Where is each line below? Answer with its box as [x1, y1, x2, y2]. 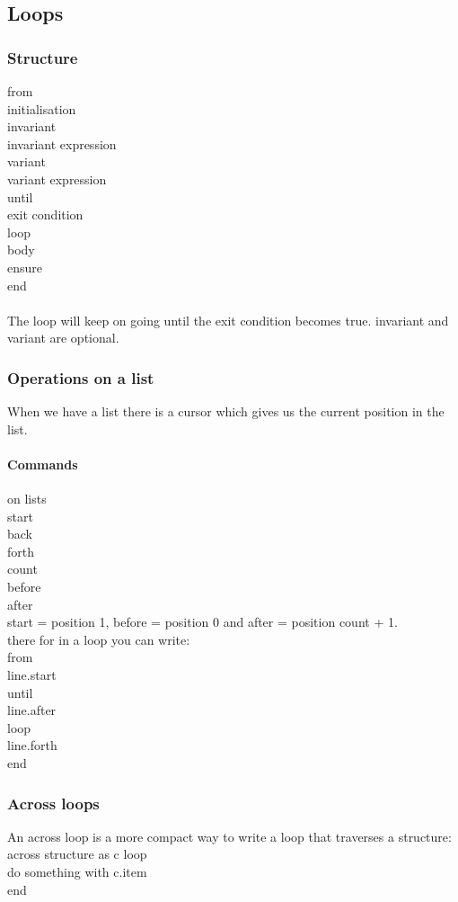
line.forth [7, 736, 57, 755]
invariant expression [7, 134, 117, 153]
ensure [7, 257, 43, 276]
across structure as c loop [7, 844, 147, 863]
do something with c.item [7, 862, 147, 881]
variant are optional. [7, 328, 119, 347]
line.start [7, 665, 57, 684]
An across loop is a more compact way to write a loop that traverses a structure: [7, 826, 452, 845]
